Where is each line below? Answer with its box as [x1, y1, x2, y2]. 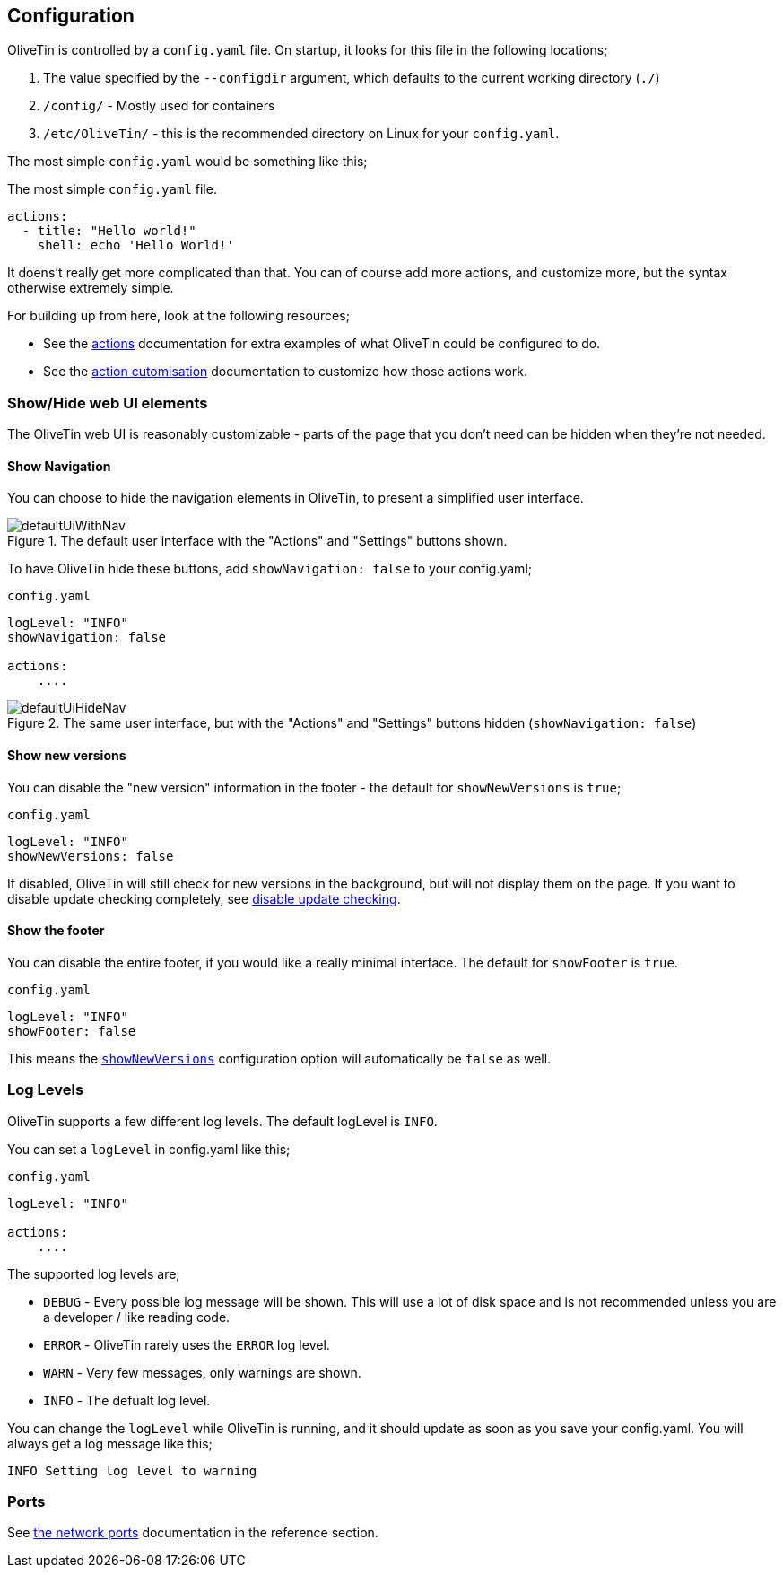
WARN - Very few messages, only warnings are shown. [43, 1364, 361, 1380]
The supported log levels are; [7, 1265, 180, 1282]
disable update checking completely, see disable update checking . [7, 890, 401, 906]
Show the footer [7, 923, 105, 939]
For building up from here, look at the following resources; [7, 308, 350, 324]
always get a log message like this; [7, 1435, 213, 1451]
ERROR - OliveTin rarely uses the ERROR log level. [43, 1336, 330, 1352]
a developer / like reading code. [43, 1308, 231, 1325]
